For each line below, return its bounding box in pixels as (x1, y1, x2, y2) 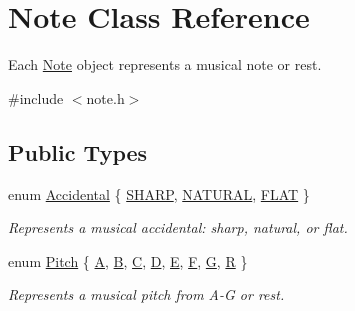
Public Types (8, 136, 148, 167)
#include (8, 87, 64, 108)
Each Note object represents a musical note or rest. (8, 54, 322, 75)
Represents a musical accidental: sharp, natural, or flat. (8, 217, 348, 238)
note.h (86, 87, 125, 108)
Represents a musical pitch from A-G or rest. (8, 284, 285, 305)
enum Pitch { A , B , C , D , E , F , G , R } (8, 250, 248, 271)
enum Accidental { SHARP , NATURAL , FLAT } (8, 183, 310, 204)
